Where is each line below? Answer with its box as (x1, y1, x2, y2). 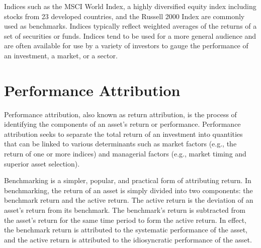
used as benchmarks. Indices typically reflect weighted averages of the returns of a (4, 21, 257, 31)
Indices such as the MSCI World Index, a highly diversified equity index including (4, 1, 256, 11)
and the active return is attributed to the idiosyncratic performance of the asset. (4, 234, 252, 244)
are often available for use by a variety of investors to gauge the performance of (4, 40, 248, 51)
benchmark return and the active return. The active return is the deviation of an (4, 195, 253, 205)
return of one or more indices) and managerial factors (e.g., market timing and (4, 148, 246, 159)
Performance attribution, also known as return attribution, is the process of (4, 109, 237, 119)
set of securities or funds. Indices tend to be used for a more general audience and (4, 30, 256, 41)
